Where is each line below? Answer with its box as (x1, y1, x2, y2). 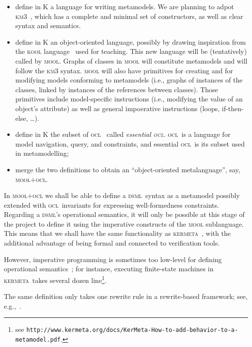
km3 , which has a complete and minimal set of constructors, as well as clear (15, 11, 243, 21)
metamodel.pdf (15, 336, 61, 343)
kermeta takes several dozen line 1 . (4, 273, 107, 285)
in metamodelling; (15, 148, 69, 158)
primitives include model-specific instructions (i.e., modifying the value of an (15, 94, 243, 104)
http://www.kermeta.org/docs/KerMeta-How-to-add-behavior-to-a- (26, 327, 238, 334)
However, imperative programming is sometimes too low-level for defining (4, 254, 222, 264)
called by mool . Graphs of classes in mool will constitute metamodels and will (15, 55, 248, 66)
